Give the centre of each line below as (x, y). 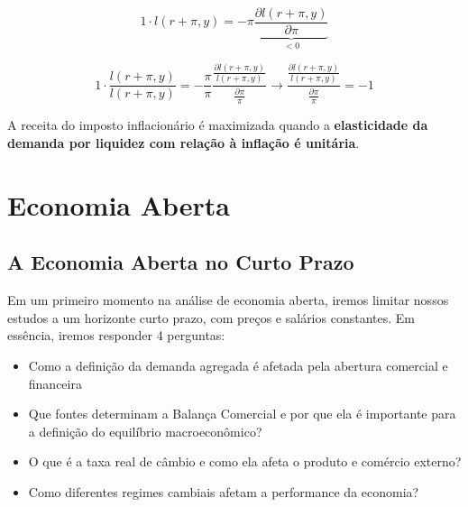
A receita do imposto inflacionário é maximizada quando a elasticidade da (218, 125)
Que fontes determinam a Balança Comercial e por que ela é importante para (242, 414)
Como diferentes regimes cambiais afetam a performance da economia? (224, 491)
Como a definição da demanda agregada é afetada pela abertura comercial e (238, 365)
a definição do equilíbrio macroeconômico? (145, 431)
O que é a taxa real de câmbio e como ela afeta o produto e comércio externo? (245, 461)
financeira (55, 383)
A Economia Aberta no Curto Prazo (181, 262)
